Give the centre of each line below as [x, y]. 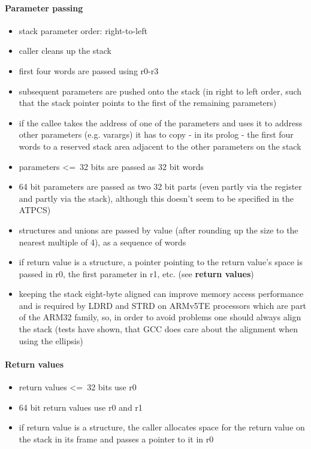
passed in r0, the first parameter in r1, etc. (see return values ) [136, 273]
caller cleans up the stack [65, 51]
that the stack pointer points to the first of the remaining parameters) [148, 103]
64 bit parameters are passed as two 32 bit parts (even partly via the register [160, 186]
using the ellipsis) [51, 340]
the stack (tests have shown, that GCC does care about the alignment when [158, 329]
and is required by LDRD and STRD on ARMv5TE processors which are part [163, 305]
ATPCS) [35, 210]
